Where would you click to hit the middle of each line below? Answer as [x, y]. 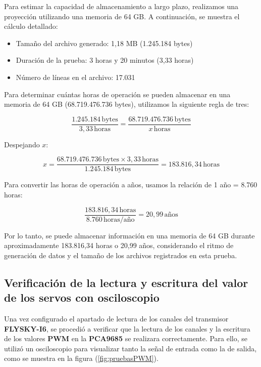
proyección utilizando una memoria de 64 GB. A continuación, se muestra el [122, 16]
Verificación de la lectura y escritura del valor [126, 282]
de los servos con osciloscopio [82, 297]
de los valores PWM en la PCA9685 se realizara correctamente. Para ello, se [126, 338]
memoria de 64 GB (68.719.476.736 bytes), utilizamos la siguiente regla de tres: [127, 104]
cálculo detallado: [31, 26]
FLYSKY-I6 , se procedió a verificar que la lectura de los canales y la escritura [127, 328]
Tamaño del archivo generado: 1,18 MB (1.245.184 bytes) [104, 43]
